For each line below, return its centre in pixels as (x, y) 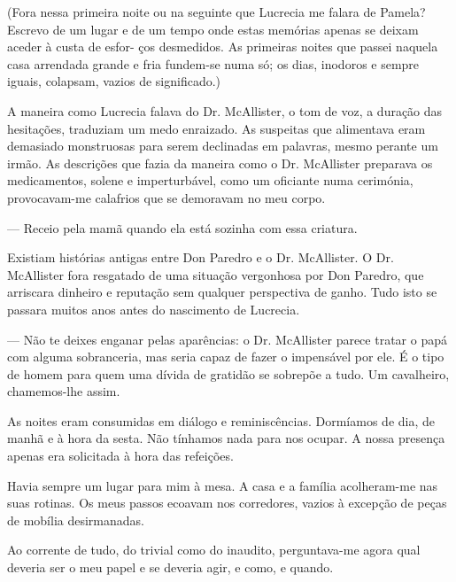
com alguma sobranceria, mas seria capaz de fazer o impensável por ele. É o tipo (226, 357)
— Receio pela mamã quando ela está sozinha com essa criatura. (182, 227)
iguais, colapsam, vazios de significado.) (114, 81)
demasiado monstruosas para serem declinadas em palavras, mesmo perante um (223, 146)
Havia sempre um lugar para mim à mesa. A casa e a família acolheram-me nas (223, 485)
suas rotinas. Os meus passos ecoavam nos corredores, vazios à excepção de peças (227, 503)
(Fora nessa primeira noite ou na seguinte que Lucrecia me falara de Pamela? (216, 12)
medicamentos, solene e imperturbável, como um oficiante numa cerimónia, (210, 180)
